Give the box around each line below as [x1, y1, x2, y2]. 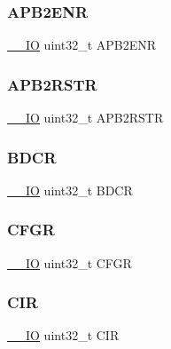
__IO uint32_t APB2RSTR [7, 108, 164, 127]
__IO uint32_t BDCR [7, 180, 133, 199]
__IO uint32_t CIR [7, 326, 120, 345]
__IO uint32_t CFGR [7, 253, 132, 272]
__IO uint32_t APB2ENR [7, 36, 157, 54]
